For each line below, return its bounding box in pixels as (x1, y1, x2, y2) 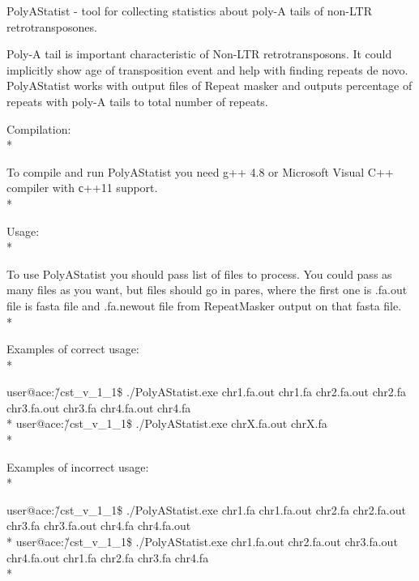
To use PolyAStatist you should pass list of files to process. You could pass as (6, 265, 392, 282)
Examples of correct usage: (6, 340, 139, 357)
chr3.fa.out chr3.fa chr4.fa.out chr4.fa (6, 399, 191, 416)
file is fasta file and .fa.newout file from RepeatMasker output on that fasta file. (6, 297, 402, 314)
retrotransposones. (6, 18, 97, 35)
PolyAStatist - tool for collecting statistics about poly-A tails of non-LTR (6, 2, 372, 19)
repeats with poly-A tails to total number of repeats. (6, 92, 268, 109)
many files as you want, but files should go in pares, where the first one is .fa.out (6, 281, 408, 298)
